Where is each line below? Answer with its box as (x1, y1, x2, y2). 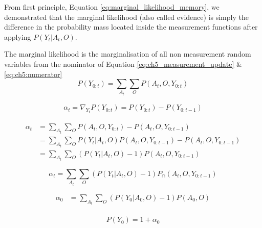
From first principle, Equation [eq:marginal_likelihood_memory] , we (4, 2, 220, 12)
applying (4, 31, 31, 42)
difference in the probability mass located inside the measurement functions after (4, 21, 258, 32)
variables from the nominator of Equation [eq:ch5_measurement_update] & (4, 58, 242, 69)
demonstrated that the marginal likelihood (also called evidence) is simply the (4, 11, 249, 22)
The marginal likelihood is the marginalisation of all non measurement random (4, 48, 251, 59)
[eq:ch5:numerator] (4, 68, 62, 79)
